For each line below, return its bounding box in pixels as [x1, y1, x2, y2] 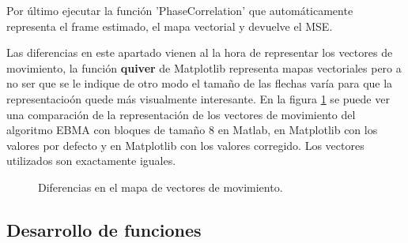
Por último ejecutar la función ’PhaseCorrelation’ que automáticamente [6, 2, 353, 18]
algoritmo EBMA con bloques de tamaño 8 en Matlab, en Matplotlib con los [6, 121, 378, 138]
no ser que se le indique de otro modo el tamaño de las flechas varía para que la [6, 75, 393, 92]
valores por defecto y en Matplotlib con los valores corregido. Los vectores [6, 136, 365, 153]
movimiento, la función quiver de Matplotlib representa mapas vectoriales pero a [6, 59, 402, 76]
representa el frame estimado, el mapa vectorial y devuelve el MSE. [6, 17, 333, 34]
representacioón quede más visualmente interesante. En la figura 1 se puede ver [6, 90, 390, 107]
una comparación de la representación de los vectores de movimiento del [6, 106, 356, 122]
